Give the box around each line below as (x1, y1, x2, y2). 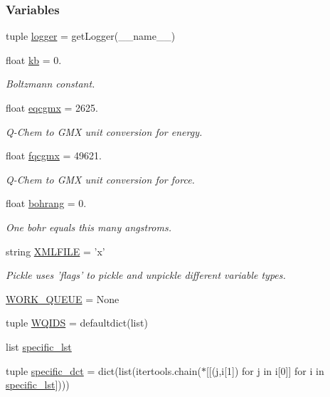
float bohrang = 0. (6, 196, 87, 211)
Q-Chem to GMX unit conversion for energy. (6, 124, 203, 139)
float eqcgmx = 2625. (6, 100, 98, 115)
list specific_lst (6, 339, 72, 354)
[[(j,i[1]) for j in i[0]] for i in (206, 363, 324, 378)
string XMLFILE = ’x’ (6, 243, 105, 258)
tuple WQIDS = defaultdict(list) (6, 315, 148, 330)
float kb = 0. (6, 52, 62, 67)
